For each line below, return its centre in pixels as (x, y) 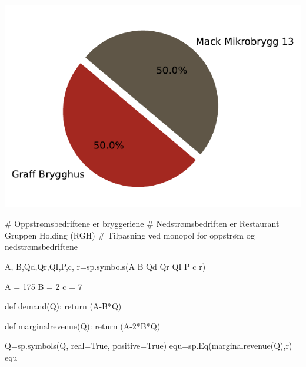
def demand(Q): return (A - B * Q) (63, 306)
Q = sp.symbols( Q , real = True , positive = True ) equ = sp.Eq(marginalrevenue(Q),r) (149, 345)
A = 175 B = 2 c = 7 (44, 286)
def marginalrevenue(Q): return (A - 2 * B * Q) (83, 325)
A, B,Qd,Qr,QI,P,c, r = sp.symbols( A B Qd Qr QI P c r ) (105, 266)
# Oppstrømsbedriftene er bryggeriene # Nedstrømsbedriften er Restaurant (142, 224)
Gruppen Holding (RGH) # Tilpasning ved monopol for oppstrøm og (130, 235)
